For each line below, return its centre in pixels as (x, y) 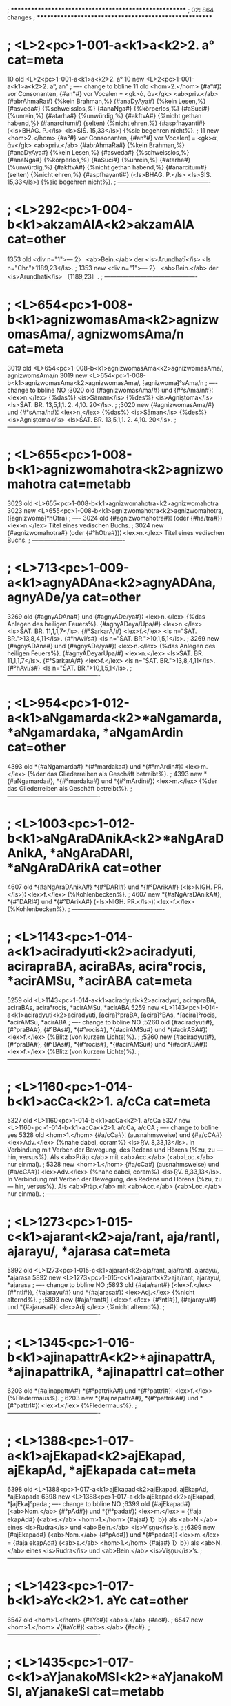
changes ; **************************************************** (110, 17)
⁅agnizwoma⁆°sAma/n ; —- (180, 382)
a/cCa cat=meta (163, 1101)
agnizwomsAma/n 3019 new (47, 375)
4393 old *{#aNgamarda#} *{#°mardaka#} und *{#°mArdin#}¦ (95, 766)
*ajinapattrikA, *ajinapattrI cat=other (116, 1372)
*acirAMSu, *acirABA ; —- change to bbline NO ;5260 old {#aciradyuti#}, (111, 1022)
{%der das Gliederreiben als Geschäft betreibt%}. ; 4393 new (115, 774)
